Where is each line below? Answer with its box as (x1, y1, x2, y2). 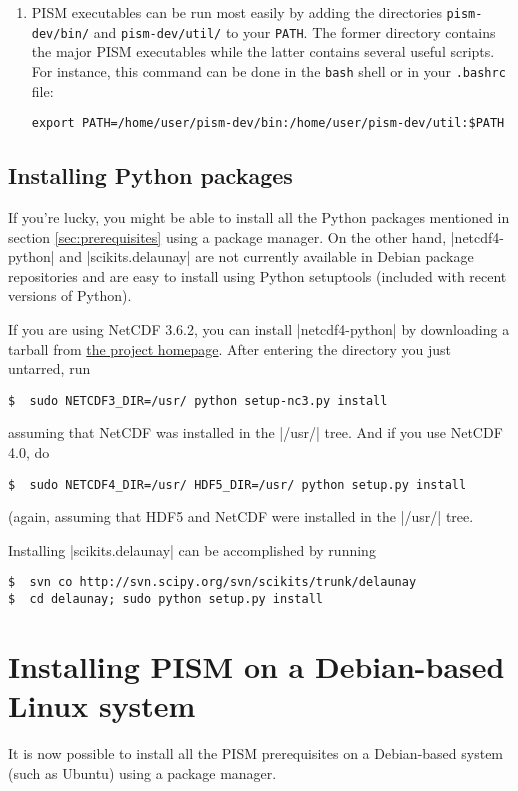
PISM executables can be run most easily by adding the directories (31, 2, 442, 22)
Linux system (8, 685, 196, 726)
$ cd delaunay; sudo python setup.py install (8, 592, 323, 607)
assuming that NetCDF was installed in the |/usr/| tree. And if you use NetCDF (8, 422, 503, 443)
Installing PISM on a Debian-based (8, 645, 505, 686)
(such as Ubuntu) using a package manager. (8, 762, 277, 783)
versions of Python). (8, 285, 132, 306)
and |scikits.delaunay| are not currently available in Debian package (59, 246, 474, 267)
